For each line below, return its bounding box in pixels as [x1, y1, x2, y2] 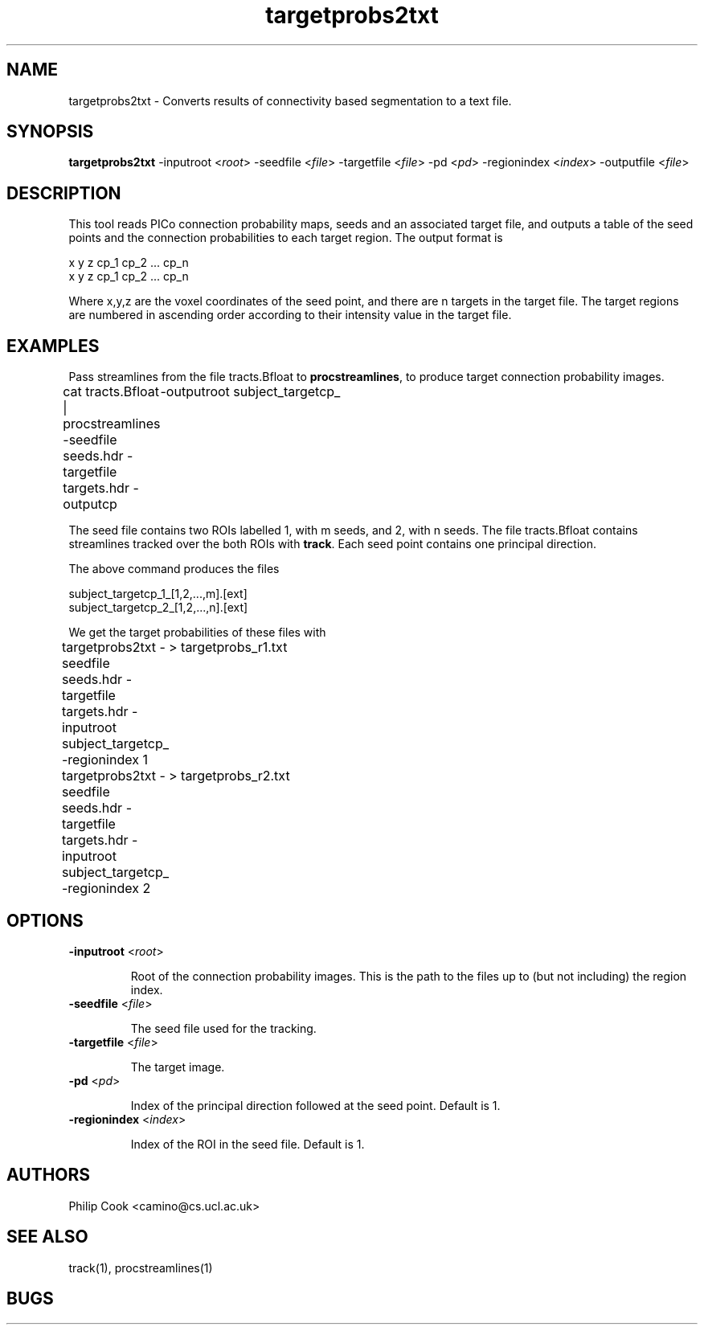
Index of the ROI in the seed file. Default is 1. [130, 1136, 365, 1151]
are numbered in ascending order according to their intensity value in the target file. [68, 308, 512, 322]
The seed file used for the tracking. [130, 1021, 317, 1035]
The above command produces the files [68, 562, 280, 576]
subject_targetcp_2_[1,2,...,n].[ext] [68, 600, 248, 615]
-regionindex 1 [61, 752, 148, 768]
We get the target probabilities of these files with [68, 625, 326, 640]
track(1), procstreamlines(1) [68, 1260, 213, 1275]
